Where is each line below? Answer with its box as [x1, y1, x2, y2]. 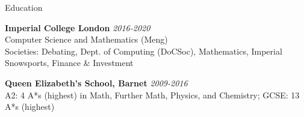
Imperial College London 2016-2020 [5, 21, 150, 34]
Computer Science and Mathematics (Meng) [5, 33, 168, 46]
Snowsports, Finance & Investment [5, 56, 134, 69]
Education [5, 1, 43, 13]
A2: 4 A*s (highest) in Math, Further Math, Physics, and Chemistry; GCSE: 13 [5, 88, 300, 101]
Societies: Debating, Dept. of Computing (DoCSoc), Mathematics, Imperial [5, 44, 282, 57]
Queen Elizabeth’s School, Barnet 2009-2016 [5, 76, 188, 89]
